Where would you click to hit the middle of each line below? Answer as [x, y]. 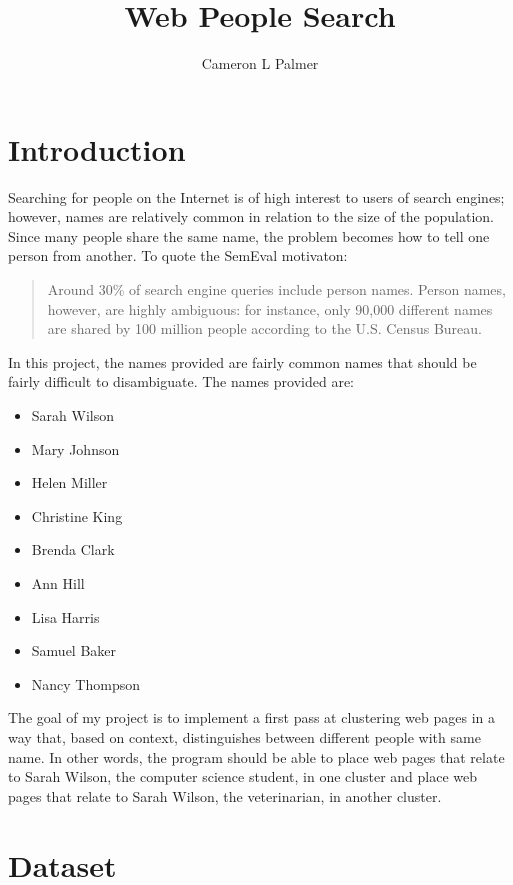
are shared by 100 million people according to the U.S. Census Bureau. [264, 328]
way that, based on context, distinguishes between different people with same [244, 736]
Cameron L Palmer [260, 63]
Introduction [97, 148]
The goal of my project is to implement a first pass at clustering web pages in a [252, 717]
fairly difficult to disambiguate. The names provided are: [181, 381]
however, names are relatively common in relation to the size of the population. [251, 216]
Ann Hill [58, 582]
